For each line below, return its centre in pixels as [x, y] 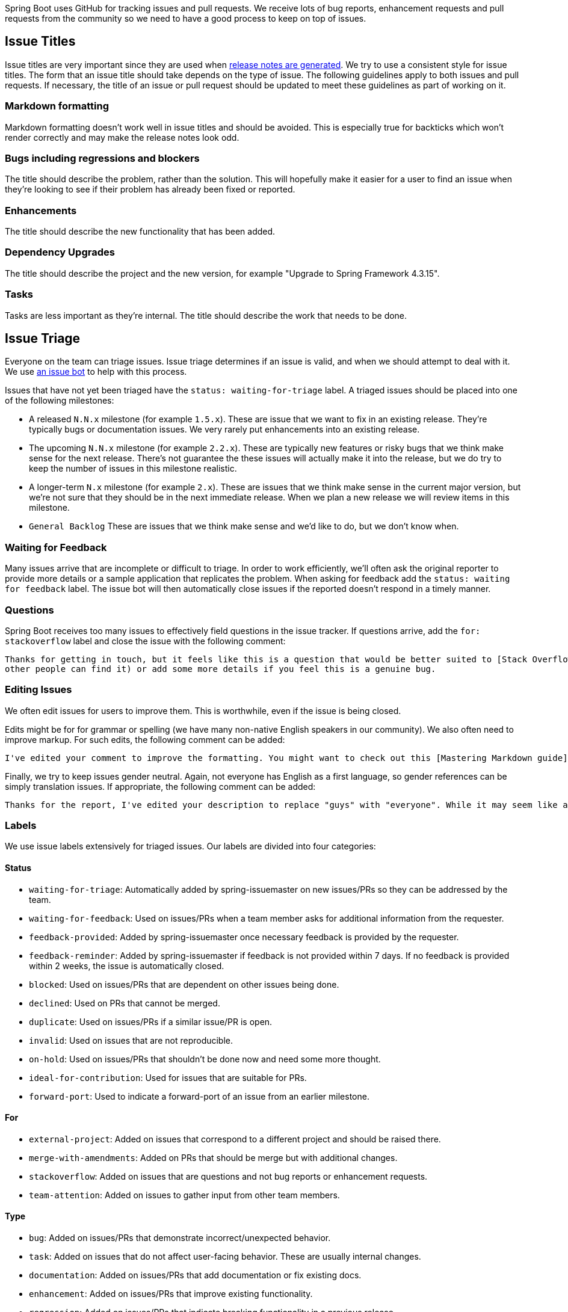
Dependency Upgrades [60, 252]
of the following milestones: [60, 401]
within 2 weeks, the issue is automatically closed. [127, 966]
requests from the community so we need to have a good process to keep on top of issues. [186, 18]
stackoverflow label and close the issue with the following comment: [145, 641]
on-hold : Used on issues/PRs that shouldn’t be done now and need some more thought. [205, 1059]
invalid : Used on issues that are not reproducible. [131, 1040]
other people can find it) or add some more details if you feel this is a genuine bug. [221, 669]
